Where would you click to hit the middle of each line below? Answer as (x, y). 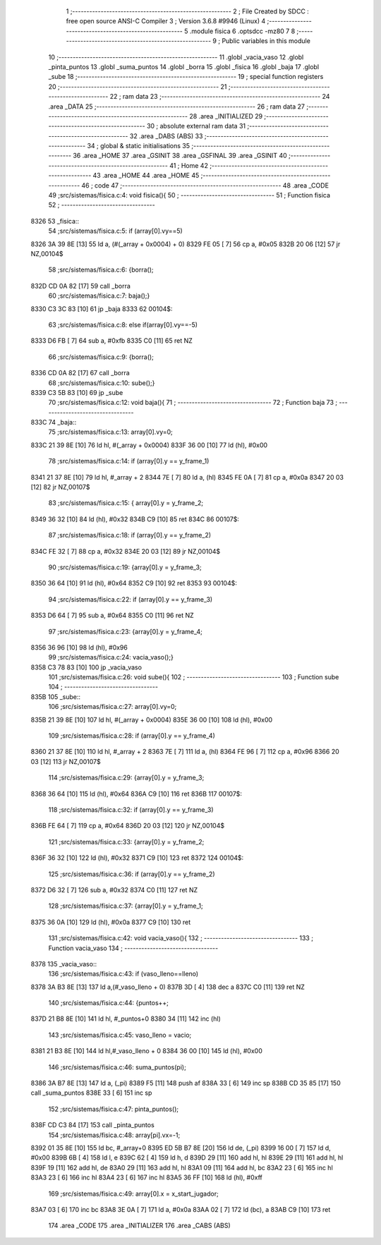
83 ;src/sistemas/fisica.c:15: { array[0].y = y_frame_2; (126, 503)
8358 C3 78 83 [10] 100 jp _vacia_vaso (86, 667)
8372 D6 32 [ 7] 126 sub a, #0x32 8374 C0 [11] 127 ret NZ (114, 889)
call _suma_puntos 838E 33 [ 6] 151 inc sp (91, 1093)
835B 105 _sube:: (56, 697)
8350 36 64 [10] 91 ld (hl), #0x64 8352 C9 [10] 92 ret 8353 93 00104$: (134, 583)
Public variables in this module (266, 41)
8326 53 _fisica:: (55, 221)
